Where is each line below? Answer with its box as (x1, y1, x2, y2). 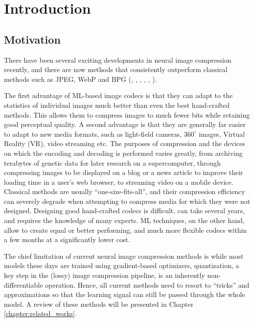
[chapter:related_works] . (4, 308, 77, 319)
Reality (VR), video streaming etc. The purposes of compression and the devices (4, 138, 245, 149)
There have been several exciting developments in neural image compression (4, 54, 231, 65)
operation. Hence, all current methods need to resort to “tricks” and (45, 279, 250, 290)
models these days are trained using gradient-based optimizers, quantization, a (4, 260, 239, 271)
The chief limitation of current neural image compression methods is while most (4, 250, 244, 261)
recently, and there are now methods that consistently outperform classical (4, 64, 228, 74)
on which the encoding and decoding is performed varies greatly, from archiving (4, 148, 243, 158)
